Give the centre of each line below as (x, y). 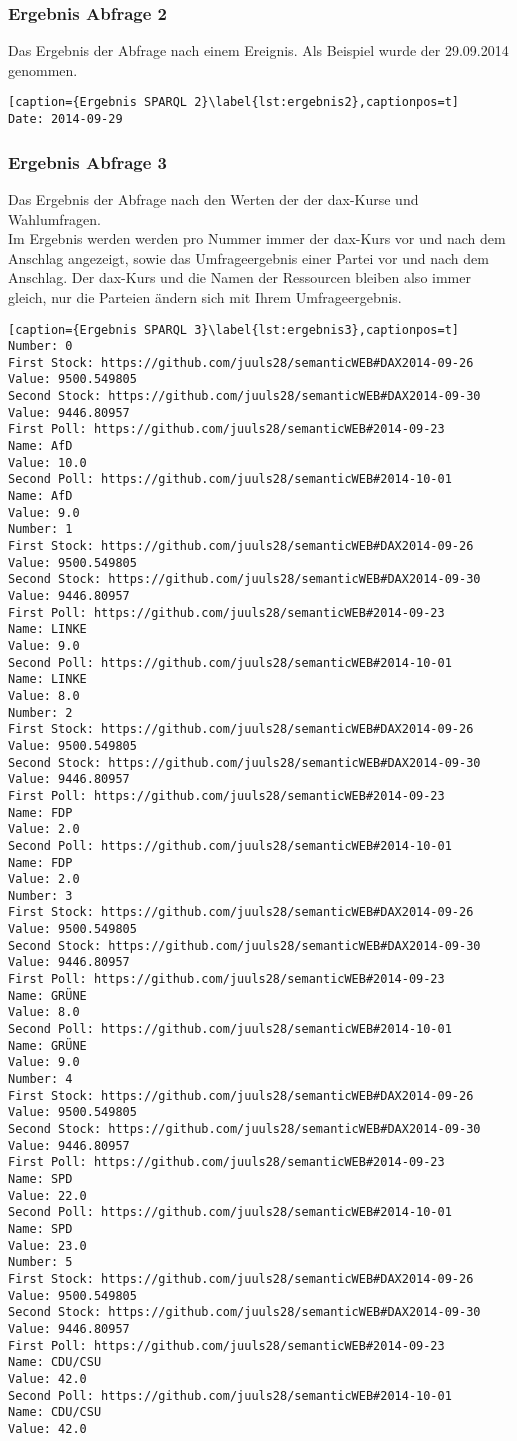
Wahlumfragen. (55, 218)
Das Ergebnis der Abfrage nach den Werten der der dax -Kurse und (213, 198)
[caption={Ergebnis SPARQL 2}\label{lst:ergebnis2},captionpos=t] (234, 102)
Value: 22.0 (47, 1195)
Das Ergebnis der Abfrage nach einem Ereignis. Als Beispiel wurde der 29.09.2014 (258, 50)
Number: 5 (40, 1262)
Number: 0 (40, 346)
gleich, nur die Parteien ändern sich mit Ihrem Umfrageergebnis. (205, 296)
